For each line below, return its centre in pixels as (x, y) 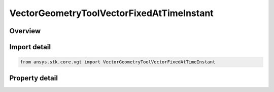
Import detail (30, 47)
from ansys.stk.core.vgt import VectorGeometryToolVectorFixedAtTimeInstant (118, 62)
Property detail (34, 78)
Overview (25, 31)
